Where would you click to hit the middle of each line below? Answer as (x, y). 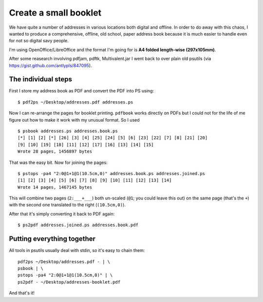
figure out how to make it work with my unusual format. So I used (74, 120)
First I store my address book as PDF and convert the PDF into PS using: (82, 91)
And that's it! (22, 293)
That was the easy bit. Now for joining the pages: (58, 162)
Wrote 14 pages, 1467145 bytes (55, 187)
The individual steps (41, 80)
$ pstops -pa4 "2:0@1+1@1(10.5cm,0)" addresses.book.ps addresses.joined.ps (112, 173)
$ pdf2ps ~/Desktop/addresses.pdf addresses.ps (75, 102)
